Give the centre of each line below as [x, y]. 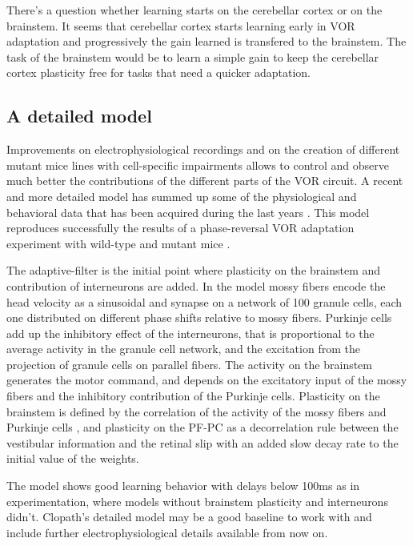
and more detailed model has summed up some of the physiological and [182, 196]
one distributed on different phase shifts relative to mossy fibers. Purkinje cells [199, 317]
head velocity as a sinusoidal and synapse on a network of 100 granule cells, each [204, 301]
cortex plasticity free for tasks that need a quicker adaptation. [158, 72]
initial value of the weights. [73, 458]
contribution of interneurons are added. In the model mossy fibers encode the [196, 285]
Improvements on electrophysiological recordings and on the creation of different [203, 149]
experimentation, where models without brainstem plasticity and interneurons [197, 501]
